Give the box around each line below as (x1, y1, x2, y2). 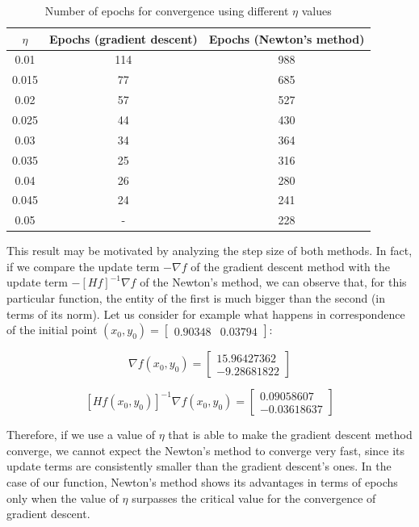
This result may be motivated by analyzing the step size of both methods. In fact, (6, 242, 413, 259)
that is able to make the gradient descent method (168, 426, 413, 443)
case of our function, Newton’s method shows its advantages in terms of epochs (6, 474, 398, 491)
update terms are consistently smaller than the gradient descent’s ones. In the (6, 458, 392, 475)
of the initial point (6, 321, 98, 338)
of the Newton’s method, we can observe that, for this (140, 274, 407, 291)
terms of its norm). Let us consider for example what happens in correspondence (6, 305, 405, 322)
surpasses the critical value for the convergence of (132, 489, 376, 506)
